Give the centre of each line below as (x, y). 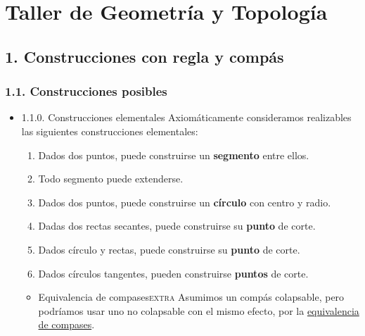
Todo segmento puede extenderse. (111, 179)
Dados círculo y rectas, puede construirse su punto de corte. (169, 249)
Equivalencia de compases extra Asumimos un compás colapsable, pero (191, 297)
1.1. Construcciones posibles (86, 91)
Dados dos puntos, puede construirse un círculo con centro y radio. (185, 202)
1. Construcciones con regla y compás (145, 56)
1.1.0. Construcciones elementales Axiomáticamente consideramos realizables (186, 117)
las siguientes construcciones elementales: (110, 131)
